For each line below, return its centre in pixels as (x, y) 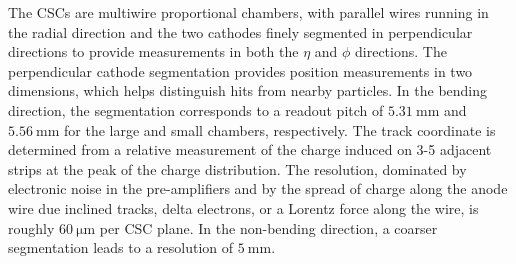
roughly (31, 227)
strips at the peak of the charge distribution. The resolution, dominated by (237, 168)
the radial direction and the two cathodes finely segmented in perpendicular (240, 31)
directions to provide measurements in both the (153, 51)
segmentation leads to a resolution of (121, 247)
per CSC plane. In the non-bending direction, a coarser (268, 227)
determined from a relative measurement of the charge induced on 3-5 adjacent (250, 149)
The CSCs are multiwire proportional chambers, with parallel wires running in (248, 12)
